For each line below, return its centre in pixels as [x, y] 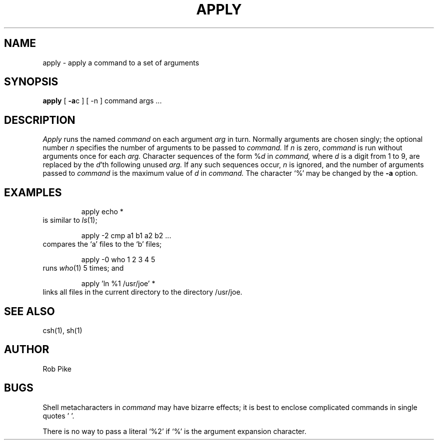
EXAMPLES [33, 192]
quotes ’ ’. [58, 416]
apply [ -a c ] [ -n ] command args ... [102, 101]
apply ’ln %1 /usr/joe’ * [118, 284]
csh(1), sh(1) [62, 330]
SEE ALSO [29, 311]
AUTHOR [27, 350]
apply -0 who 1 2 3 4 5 [118, 260]
